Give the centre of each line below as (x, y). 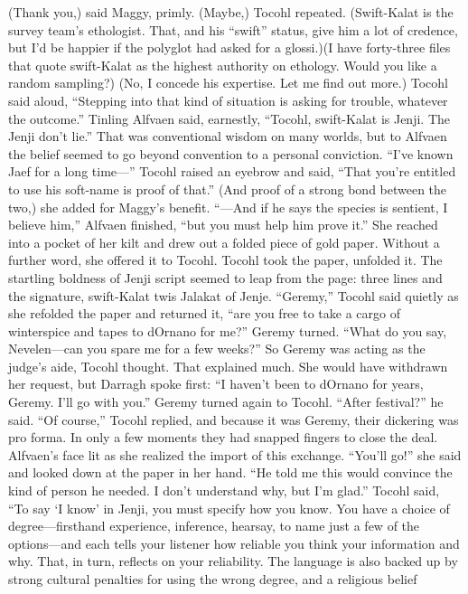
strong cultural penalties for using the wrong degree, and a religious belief (213, 579)
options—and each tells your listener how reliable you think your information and (234, 543)
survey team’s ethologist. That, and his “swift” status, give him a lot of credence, (233, 29)
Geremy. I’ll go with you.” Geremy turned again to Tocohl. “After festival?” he (226, 402)
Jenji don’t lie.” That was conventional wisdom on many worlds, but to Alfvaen (228, 136)
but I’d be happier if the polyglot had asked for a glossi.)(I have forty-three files (229, 47)
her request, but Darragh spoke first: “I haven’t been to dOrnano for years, (216, 384)
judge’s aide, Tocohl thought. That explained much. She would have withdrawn (228, 366)
